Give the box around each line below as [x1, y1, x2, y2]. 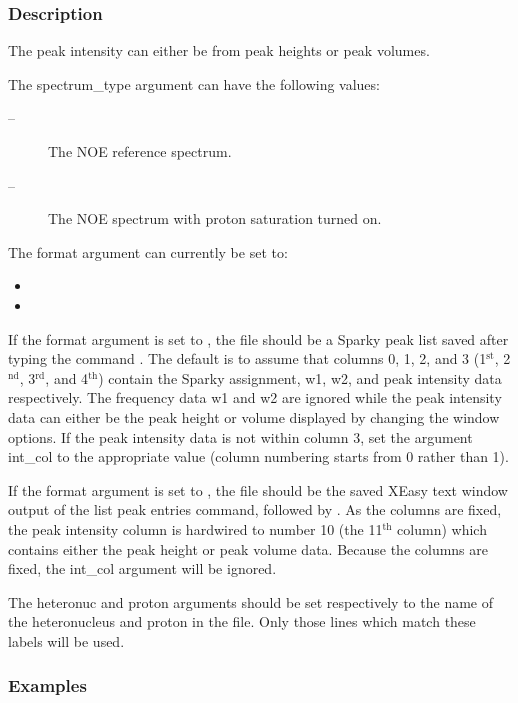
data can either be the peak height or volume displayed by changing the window [8, 406, 500, 427]
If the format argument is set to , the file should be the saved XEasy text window [8, 479, 508, 500]
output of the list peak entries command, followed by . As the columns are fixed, [8, 499, 502, 520]
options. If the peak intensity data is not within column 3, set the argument [8, 426, 473, 447]
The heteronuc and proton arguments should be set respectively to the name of [8, 591, 494, 612]
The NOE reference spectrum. [48, 141, 232, 161]
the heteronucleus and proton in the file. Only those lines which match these [8, 611, 476, 632]
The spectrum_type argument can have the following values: [8, 73, 380, 94]
